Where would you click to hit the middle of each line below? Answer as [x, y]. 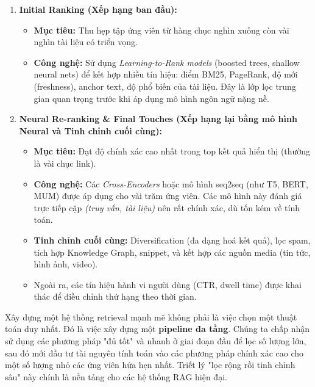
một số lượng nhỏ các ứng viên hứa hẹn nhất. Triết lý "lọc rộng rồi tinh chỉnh [150, 365]
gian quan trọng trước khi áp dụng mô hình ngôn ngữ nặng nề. [151, 98]
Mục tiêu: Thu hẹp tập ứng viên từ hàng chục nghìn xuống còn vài [161, 30]
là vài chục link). [65, 163]
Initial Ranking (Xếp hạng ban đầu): [98, 9]
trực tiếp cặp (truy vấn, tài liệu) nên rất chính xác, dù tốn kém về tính [167, 207]
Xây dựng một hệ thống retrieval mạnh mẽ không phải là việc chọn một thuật [151, 316]
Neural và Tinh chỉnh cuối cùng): [90, 130]
